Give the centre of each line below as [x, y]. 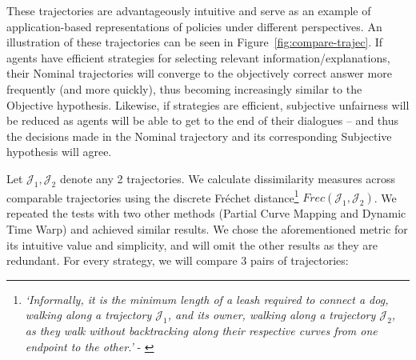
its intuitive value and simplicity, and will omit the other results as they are [192, 244]
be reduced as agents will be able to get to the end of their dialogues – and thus [202, 120]
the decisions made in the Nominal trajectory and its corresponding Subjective [199, 136]
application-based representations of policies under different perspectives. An [194, 26]
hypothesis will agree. [59, 152]
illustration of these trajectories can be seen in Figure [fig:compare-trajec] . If [195, 42]
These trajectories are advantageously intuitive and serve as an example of [189, 10]
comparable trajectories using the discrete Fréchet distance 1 [153, 196]
